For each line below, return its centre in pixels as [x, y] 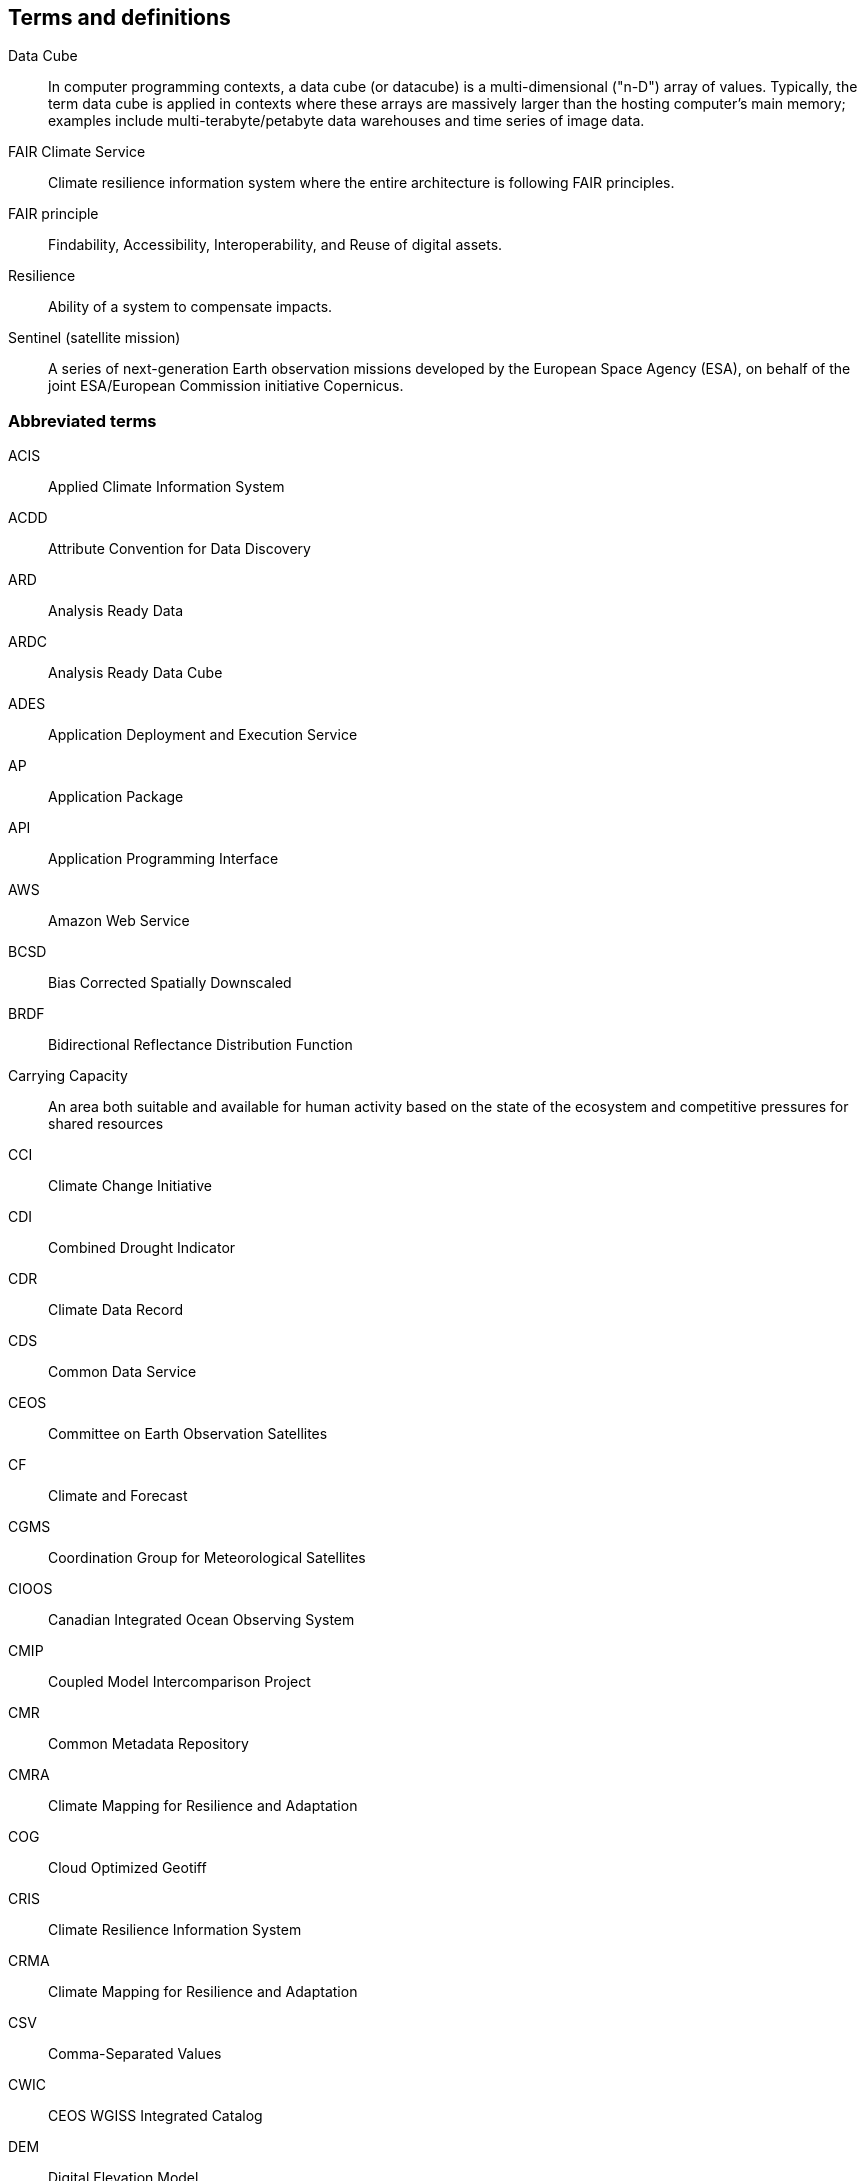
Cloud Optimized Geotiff [127, 1868]
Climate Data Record [116, 1310]
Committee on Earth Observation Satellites [188, 1434]
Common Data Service [122, 1372]
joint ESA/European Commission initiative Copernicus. [226, 386]
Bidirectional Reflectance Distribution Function [200, 1045]
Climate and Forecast [118, 1496]
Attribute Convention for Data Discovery [179, 549]
